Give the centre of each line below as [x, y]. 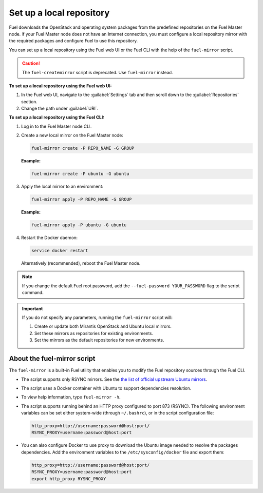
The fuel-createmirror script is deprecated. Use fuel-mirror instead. [98, 72]
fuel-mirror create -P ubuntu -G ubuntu [80, 174]
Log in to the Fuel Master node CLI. [56, 126]
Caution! [31, 63]
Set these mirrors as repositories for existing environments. [94, 333]
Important [33, 308]
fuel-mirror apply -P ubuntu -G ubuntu [79, 225]
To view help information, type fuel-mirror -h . [71, 397]
